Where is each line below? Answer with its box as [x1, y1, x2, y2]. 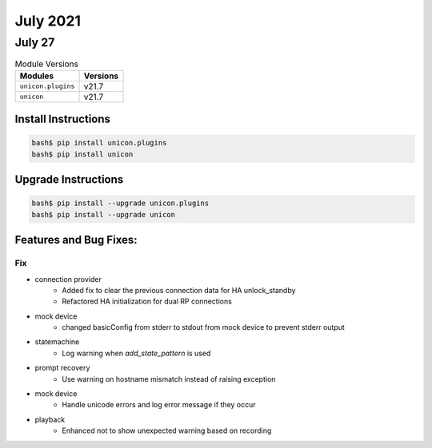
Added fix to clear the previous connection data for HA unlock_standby [62, 285, 296, 295]
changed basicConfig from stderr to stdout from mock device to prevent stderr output [62, 323, 346, 332]
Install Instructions [14, 113, 111, 126]
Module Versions [14, 58, 79, 69]
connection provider [34, 274, 102, 283]
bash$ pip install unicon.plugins [31, 138, 167, 148]
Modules [19, 70, 54, 81]
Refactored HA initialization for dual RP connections [62, 296, 232, 307]
